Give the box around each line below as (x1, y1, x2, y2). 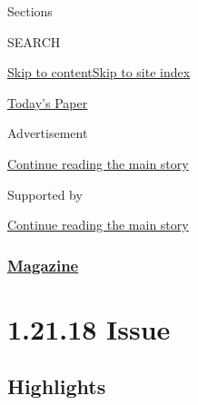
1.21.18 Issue (7, 310, 171, 347)
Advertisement (7, 123, 88, 143)
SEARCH (7, 32, 61, 51)
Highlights (7, 372, 106, 400)
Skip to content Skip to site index (7, 63, 191, 82)
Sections (7, 2, 53, 20)
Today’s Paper (7, 93, 88, 112)
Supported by (7, 184, 83, 203)
